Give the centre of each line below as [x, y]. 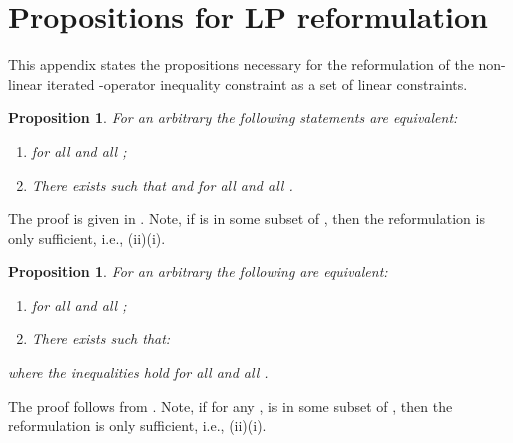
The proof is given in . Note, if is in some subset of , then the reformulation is [246, 218]
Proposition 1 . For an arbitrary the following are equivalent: [198, 271]
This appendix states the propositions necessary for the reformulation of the [241, 64]
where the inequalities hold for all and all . [138, 372]
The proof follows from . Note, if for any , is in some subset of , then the [230, 405]
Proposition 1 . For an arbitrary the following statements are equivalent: [233, 117]
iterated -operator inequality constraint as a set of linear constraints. [257, 83]
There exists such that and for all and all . [162, 184]
